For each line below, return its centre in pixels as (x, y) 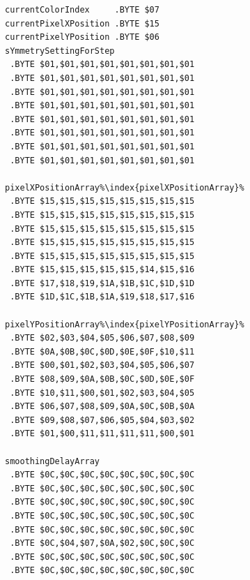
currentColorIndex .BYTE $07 (82, 10)
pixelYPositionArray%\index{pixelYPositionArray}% (125, 324)
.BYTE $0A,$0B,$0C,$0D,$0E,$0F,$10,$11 (102, 351)
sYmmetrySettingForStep (60, 51)
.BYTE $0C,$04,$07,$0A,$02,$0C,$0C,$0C (102, 543)
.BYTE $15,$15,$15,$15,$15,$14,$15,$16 (102, 270)
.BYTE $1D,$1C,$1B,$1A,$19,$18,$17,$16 (102, 297)
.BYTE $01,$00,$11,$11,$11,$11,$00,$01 (102, 434)
